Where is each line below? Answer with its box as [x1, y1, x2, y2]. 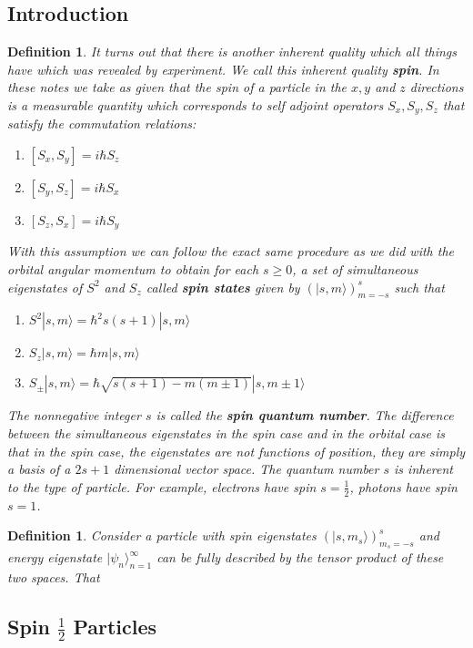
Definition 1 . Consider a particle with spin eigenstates [7, 526, 317, 545]
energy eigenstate [7, 548, 103, 567]
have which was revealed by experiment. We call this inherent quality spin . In [7, 59, 439, 78]
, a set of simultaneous [292, 260, 418, 279]
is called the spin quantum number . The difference [156, 406, 454, 425]
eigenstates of [7, 277, 83, 296]
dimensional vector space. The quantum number [114, 459, 379, 478]
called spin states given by [146, 277, 300, 296]
